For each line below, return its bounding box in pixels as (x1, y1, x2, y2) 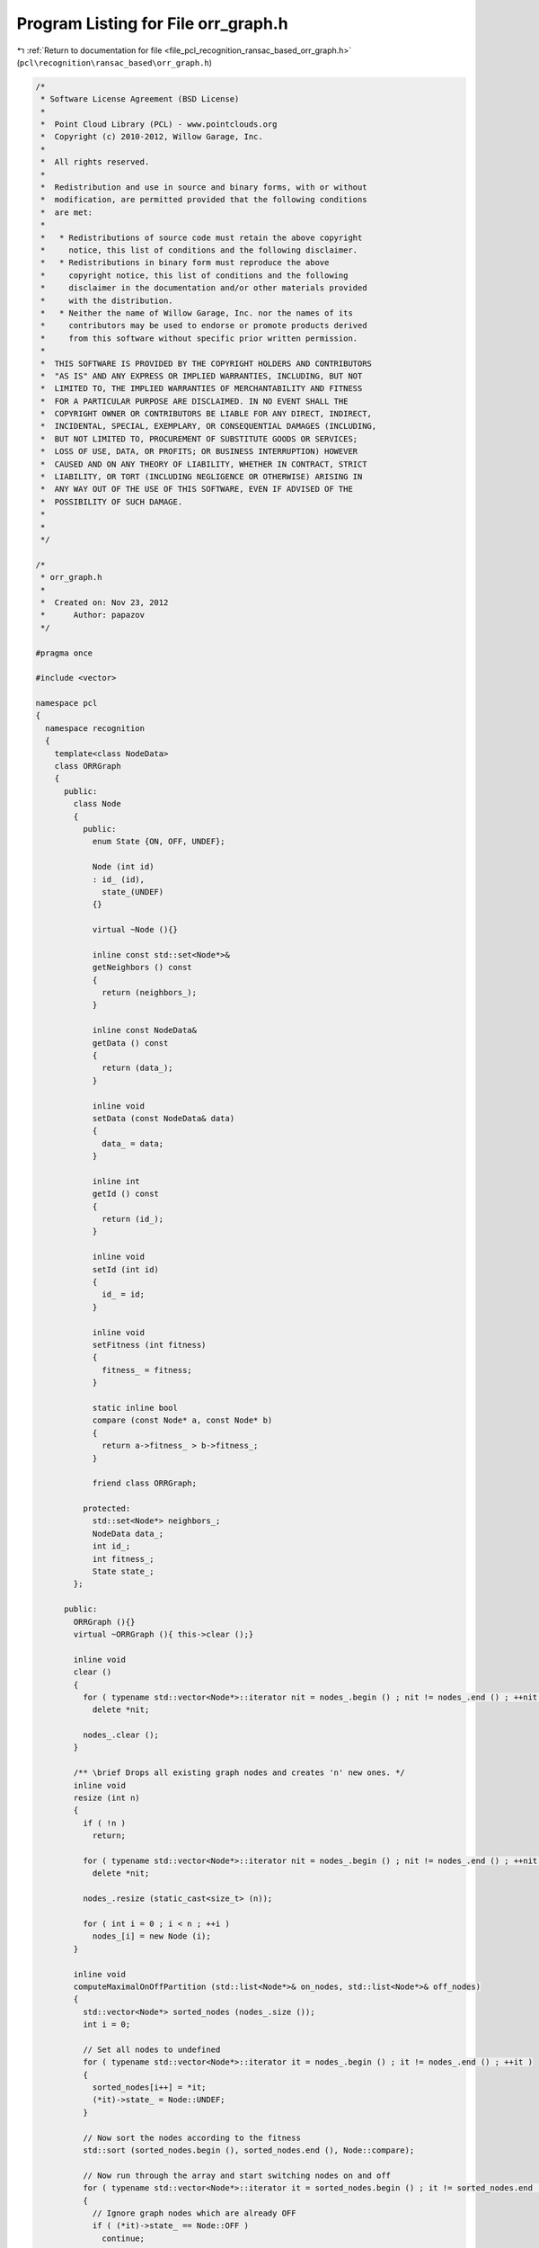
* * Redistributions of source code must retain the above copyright (40, 232, 363, 243)
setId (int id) (92, 1264, 159, 1274)
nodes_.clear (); (82, 1730, 159, 1740)
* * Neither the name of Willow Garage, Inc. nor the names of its (40, 308, 354, 318)
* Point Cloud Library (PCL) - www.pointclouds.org (40, 120, 278, 129)
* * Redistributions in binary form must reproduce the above (40, 257, 330, 268)
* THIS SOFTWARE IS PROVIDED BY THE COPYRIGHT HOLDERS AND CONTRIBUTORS (40, 358, 373, 369)
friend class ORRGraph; (92, 1478, 198, 1488)
